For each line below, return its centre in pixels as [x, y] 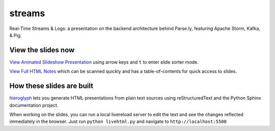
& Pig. [16, 35]
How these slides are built [51, 86]
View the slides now [42, 50]
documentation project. [34, 105]
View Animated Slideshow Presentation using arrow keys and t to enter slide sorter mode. [104, 62]
